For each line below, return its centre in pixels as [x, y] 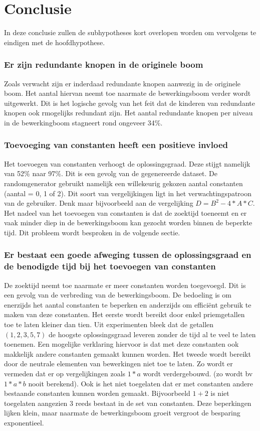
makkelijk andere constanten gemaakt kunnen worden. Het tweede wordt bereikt [127, 353]
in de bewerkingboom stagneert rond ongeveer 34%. [83, 122]
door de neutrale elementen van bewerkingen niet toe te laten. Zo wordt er [118, 364]
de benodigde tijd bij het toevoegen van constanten [110, 266]
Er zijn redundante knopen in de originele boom [104, 64]
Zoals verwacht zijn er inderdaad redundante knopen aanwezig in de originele [122, 83]
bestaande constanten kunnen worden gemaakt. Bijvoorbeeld [97, 393]
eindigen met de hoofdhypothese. [55, 42]
